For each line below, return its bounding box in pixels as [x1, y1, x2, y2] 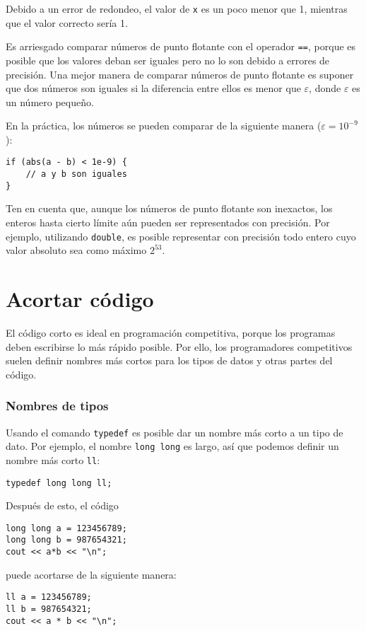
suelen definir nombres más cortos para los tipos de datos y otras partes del [6, 353, 333, 368]
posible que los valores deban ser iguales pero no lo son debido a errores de [6, 52, 330, 67]
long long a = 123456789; [6, 523, 127, 533]
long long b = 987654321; [6, 535, 127, 545]
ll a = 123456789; [6, 592, 92, 603]
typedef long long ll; [6, 477, 112, 488]
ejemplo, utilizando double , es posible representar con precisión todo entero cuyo [6, 228, 356, 243]
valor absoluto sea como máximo [6, 243, 147, 257]
